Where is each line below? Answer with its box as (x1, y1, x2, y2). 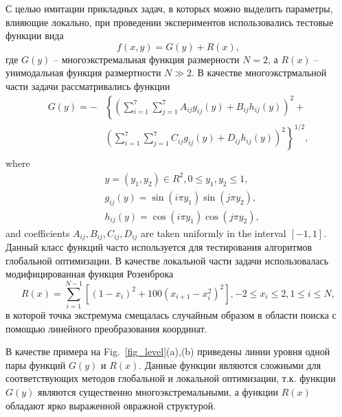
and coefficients (5, 225, 70, 240)
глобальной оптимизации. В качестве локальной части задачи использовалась (5, 253, 329, 267)
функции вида (5, 28, 64, 43)
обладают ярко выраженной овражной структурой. (5, 398, 216, 412)
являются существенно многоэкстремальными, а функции (38, 384, 279, 398)
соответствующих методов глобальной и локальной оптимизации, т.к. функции (5, 371, 336, 385)
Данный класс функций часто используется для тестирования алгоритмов (5, 240, 312, 254)
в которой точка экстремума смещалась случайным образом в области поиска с (5, 308, 337, 322)
